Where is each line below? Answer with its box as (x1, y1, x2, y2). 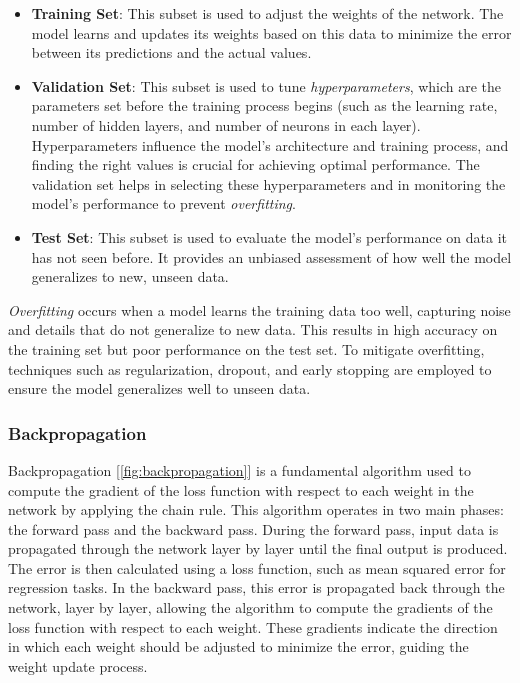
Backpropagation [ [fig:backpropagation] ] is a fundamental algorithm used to (8, 459, 471, 480)
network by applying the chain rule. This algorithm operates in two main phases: (8, 499, 504, 520)
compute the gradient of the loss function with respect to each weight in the (8, 479, 474, 500)
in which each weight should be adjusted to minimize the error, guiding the (8, 636, 469, 657)
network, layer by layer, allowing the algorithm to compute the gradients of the (8, 597, 493, 618)
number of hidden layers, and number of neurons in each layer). (31, 114, 421, 135)
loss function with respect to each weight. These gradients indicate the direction (8, 616, 498, 637)
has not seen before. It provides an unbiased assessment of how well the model (31, 246, 512, 267)
